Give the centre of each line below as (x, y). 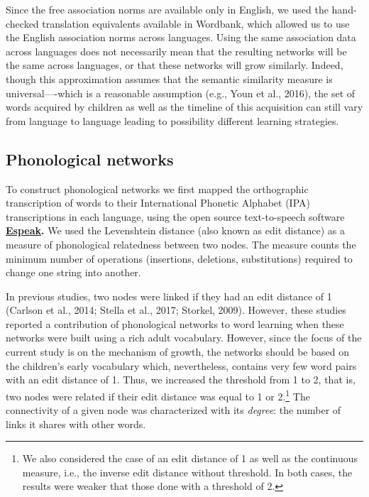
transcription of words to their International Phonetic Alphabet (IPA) (158, 203)
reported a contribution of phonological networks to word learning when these (175, 323)
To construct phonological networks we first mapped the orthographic (157, 189)
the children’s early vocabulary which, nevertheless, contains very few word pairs (181, 365)
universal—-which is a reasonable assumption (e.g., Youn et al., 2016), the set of (181, 93)
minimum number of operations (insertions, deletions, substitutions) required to (179, 258)
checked (22, 23)
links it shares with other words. (76, 424)
